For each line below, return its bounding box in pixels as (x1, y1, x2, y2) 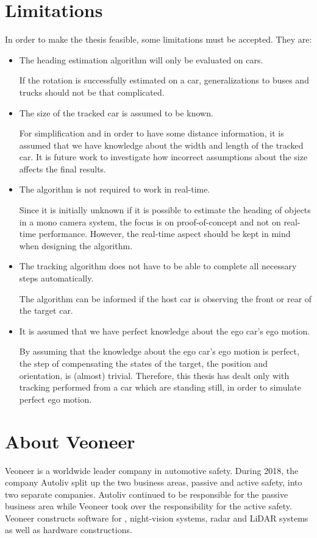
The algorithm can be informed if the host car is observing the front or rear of (19, 292, 312, 305)
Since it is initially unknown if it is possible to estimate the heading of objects (19, 204, 311, 216)
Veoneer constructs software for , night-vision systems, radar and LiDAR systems (5, 511, 308, 524)
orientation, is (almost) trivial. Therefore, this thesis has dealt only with (19, 369, 290, 381)
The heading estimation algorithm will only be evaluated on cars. (19, 53, 263, 66)
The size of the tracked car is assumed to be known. (19, 106, 213, 119)
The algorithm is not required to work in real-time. (19, 183, 210, 196)
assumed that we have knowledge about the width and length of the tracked (19, 138, 304, 151)
